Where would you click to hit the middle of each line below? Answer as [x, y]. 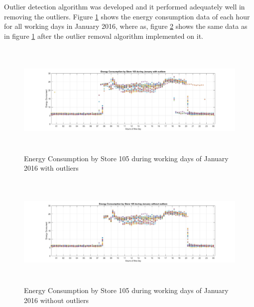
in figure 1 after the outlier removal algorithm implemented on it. [104, 36]
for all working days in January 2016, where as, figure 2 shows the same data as [126, 26]
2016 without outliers [57, 300]
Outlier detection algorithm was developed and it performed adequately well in [125, 6]
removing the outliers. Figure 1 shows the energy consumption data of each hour [127, 16]
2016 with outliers [51, 168]
